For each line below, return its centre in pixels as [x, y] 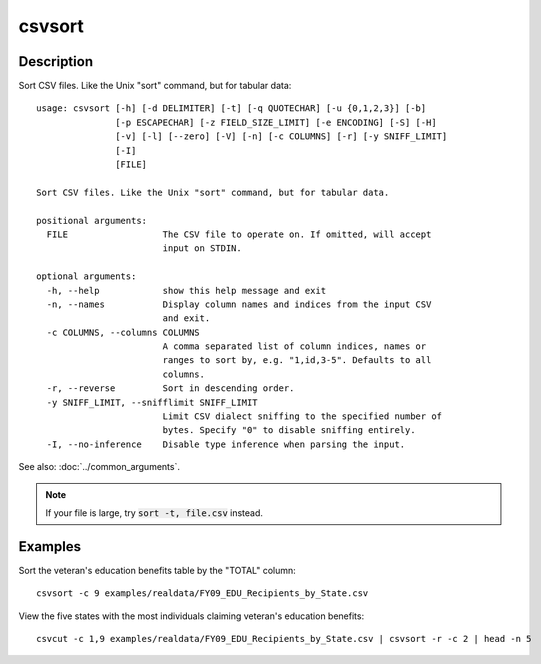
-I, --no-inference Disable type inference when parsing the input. [226, 444]
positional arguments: [92, 220]
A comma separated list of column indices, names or [294, 346]
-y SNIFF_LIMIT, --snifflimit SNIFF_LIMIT [152, 402]
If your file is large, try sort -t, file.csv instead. [154, 513]
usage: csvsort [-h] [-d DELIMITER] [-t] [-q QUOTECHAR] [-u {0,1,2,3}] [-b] [231, 108]
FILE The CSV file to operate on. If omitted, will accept [239, 234]
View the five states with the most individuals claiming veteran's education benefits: [191, 616]
